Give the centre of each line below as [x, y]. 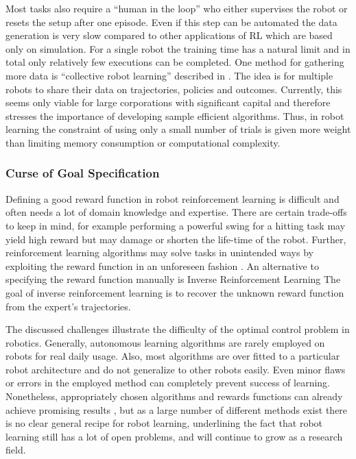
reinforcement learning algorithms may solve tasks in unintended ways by [159, 252]
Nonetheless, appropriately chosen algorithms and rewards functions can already [174, 396]
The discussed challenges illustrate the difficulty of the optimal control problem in [178, 329]
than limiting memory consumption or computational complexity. [143, 142]
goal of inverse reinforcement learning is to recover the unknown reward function [175, 292]
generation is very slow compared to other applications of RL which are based [169, 35]
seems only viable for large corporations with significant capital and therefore [168, 102]
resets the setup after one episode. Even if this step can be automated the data [171, 22]
